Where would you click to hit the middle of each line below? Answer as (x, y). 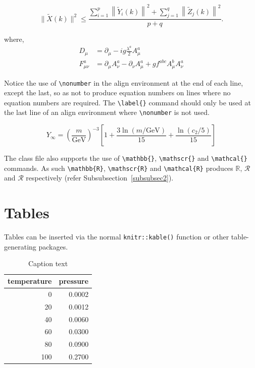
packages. (53, 246)
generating (20, 246)
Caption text (48, 263)
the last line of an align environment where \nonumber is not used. (107, 112)
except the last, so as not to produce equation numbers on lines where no (117, 93)
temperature (30, 281)
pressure (74, 281)
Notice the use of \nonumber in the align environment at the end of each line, (124, 82)
